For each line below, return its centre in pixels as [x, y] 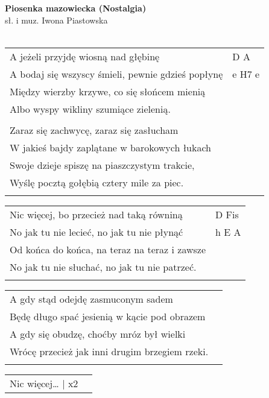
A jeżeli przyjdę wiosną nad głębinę [85, 56]
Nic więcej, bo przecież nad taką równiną [96, 214]
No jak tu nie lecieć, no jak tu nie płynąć [97, 232]
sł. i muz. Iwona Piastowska [56, 20]
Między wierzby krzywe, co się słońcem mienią [108, 91]
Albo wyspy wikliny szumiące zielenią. [90, 109]
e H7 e [246, 74]
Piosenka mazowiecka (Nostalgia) [76, 8]
